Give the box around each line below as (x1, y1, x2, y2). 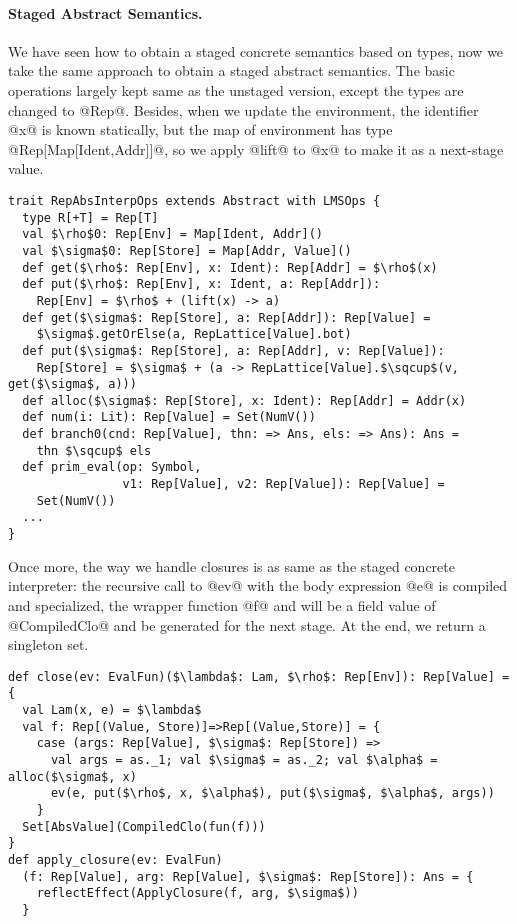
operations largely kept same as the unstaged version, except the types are (8, 79, 464, 100)
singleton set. (8, 634, 89, 655)
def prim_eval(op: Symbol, (22, 460, 202, 475)
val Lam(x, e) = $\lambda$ (22, 703, 202, 718)
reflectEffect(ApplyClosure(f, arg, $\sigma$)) (36, 886, 359, 901)
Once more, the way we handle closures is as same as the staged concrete (8, 555, 455, 576)
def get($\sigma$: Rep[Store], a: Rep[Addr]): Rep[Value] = (22, 310, 431, 325)
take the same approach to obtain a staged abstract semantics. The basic (8, 60, 455, 81)
